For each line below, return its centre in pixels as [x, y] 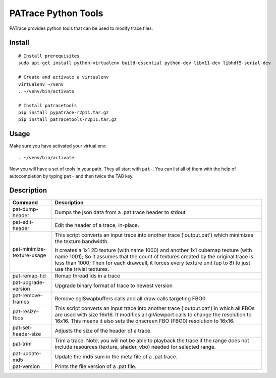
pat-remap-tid [29, 276]
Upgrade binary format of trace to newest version [114, 286]
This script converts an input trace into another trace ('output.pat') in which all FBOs [155, 308]
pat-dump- [25, 209]
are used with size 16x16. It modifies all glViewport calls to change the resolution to [153, 315]
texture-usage [29, 255]
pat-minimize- [29, 249]
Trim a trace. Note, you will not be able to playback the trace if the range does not [152, 341]
